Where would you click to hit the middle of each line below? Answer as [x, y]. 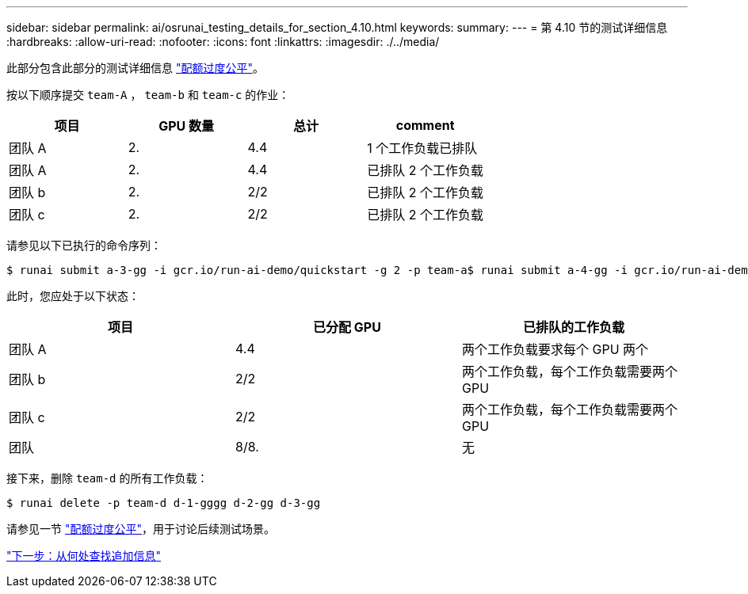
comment [425, 125]
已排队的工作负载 [573, 327]
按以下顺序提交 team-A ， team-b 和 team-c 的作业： [148, 95]
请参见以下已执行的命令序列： [84, 245]
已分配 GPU [347, 327]
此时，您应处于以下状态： [73, 296]
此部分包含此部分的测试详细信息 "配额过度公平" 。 [135, 68]
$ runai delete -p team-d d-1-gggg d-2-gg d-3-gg [164, 503]
